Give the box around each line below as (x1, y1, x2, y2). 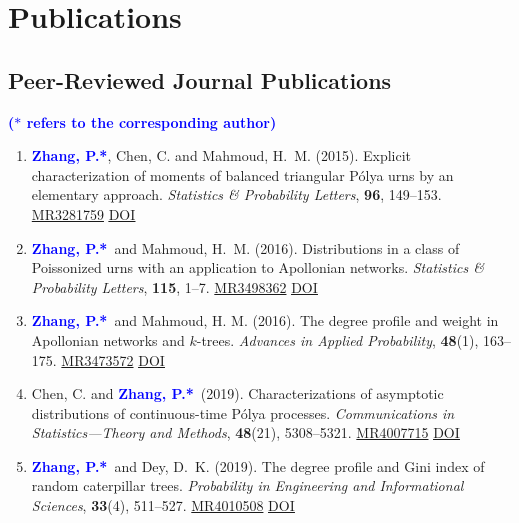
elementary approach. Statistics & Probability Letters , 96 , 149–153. (31, 184, 442, 205)
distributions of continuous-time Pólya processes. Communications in (31, 402, 455, 423)
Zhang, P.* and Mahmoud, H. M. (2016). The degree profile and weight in (31, 310, 499, 331)
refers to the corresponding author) (26, 111, 277, 132)
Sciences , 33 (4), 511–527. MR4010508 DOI (31, 495, 295, 516)
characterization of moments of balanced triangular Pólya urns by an (31, 164, 454, 185)
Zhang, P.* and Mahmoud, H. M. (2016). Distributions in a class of (31, 237, 460, 258)
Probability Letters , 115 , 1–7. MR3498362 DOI (31, 276, 318, 297)
